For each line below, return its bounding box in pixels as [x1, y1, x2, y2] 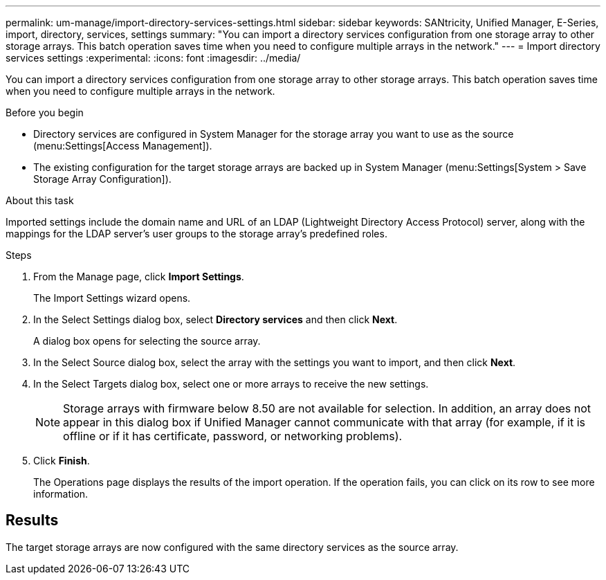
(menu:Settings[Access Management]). [33, 140, 212, 152]
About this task [6, 194, 74, 206]
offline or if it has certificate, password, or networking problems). [63, 429, 403, 443]
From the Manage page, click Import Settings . [33, 271, 244, 282]
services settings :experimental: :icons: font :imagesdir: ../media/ [6, 52, 301, 64]
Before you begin [6, 107, 84, 118]
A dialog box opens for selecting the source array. [33, 335, 261, 347]
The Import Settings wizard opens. [33, 292, 191, 304]
